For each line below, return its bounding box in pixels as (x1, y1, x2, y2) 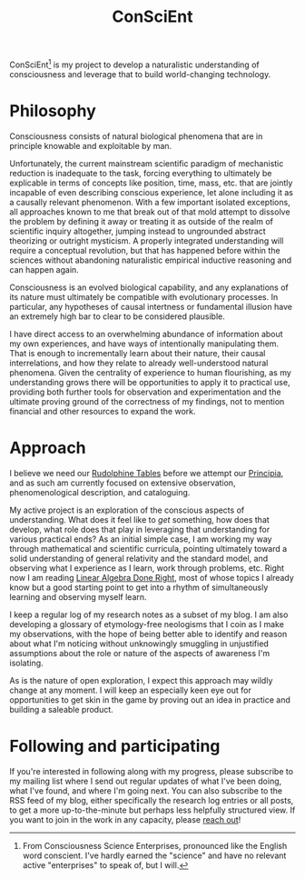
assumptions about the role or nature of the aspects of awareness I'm (9, 647, 271, 658)
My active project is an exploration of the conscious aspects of (9, 504, 245, 515)
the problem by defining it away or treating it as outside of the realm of (9, 215, 274, 226)
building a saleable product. (9, 704, 113, 714)
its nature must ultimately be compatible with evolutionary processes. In (9, 291, 279, 302)
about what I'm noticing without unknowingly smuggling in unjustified (9, 638, 270, 649)
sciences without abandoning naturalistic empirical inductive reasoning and (9, 255, 292, 265)
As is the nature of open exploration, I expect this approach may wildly (9, 674, 273, 685)
